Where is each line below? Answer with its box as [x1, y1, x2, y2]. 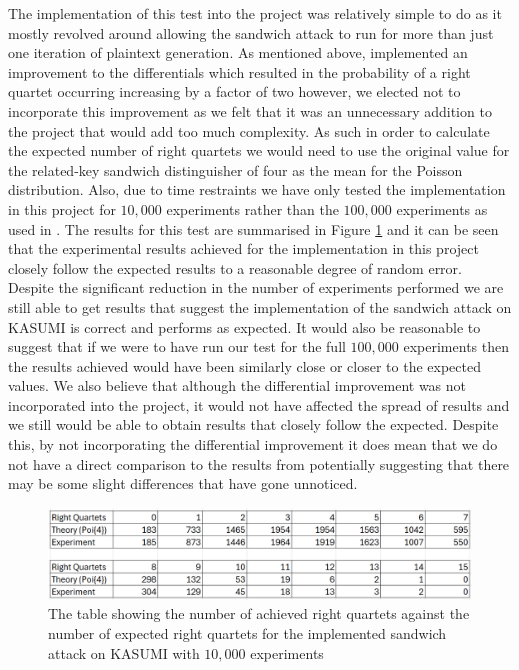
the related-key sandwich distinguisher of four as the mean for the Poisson [8, 159, 463, 180]
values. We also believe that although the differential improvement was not [8, 375, 467, 396]
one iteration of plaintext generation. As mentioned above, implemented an [8, 42, 468, 63]
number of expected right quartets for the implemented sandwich [48, 622, 447, 643]
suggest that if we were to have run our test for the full [8, 336, 346, 357]
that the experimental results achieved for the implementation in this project [8, 238, 479, 259]
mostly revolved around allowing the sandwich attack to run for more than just [8, 22, 494, 43]
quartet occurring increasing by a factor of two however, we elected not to [8, 81, 461, 102]
